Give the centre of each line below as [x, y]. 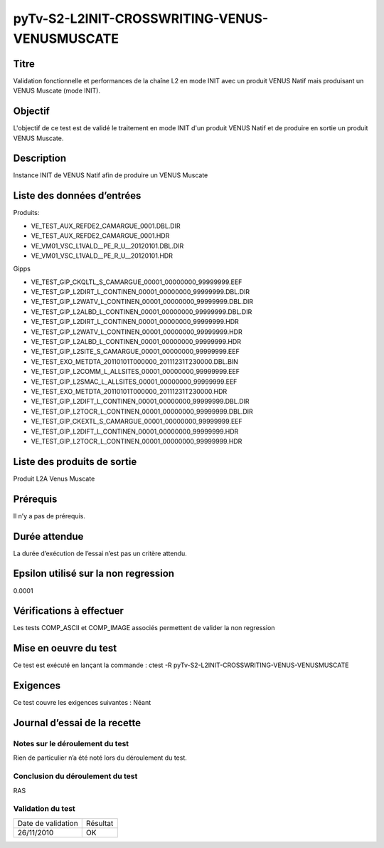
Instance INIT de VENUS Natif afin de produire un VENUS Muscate [111, 175]
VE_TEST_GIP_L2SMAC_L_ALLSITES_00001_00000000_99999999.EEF [134, 382]
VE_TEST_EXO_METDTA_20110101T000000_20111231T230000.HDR [129, 391]
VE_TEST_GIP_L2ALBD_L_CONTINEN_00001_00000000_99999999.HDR [136, 342]
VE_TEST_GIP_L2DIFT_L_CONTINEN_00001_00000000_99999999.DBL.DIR [140, 402]
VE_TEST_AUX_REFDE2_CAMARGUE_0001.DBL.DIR [106, 226]
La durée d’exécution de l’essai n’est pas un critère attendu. [100, 553]
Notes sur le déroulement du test [71, 744]
